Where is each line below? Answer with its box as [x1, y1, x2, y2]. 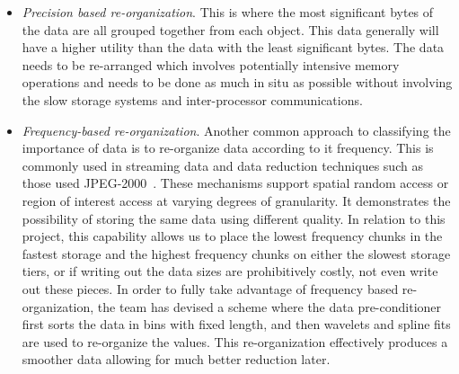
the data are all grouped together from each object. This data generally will [22, 20, 439, 39]
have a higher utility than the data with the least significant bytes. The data [22, 38, 445, 57]
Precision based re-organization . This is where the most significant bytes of [22, 3, 434, 21]
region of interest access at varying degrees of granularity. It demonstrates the [22, 191, 451, 209]
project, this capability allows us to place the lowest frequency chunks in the [22, 227, 443, 245]
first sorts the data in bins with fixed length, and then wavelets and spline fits [22, 315, 451, 334]
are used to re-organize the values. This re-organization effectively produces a [22, 332, 448, 351]
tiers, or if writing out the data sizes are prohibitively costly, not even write [22, 262, 438, 280]
